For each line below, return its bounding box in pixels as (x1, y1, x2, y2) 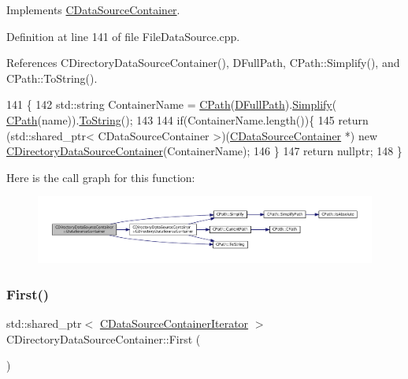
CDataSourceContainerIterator (99, 315, 249, 332)
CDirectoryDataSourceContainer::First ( (6, 330, 201, 347)
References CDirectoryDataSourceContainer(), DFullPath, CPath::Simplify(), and (6, 54, 400, 71)
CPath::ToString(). (6, 69, 98, 86)
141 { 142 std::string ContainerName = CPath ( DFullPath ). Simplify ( (6, 96, 337, 113)
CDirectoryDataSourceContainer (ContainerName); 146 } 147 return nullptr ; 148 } (6, 143, 402, 159)
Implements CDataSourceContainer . (6, 2, 180, 17)
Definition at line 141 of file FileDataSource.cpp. (6, 28, 240, 44)
